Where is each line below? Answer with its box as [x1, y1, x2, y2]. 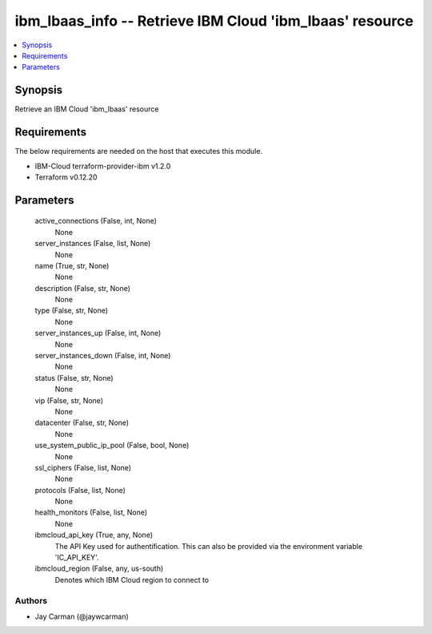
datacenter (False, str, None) [34, 418, 130, 428]
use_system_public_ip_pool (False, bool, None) [34, 441, 190, 450]
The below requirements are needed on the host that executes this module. [14, 147, 263, 156]
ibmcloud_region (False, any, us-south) [34, 563, 164, 573]
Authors [14, 595, 48, 606]
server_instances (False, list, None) [34, 239, 151, 248]
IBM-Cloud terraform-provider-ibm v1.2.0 [34, 161, 171, 171]
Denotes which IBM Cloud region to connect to [54, 575, 210, 584]
